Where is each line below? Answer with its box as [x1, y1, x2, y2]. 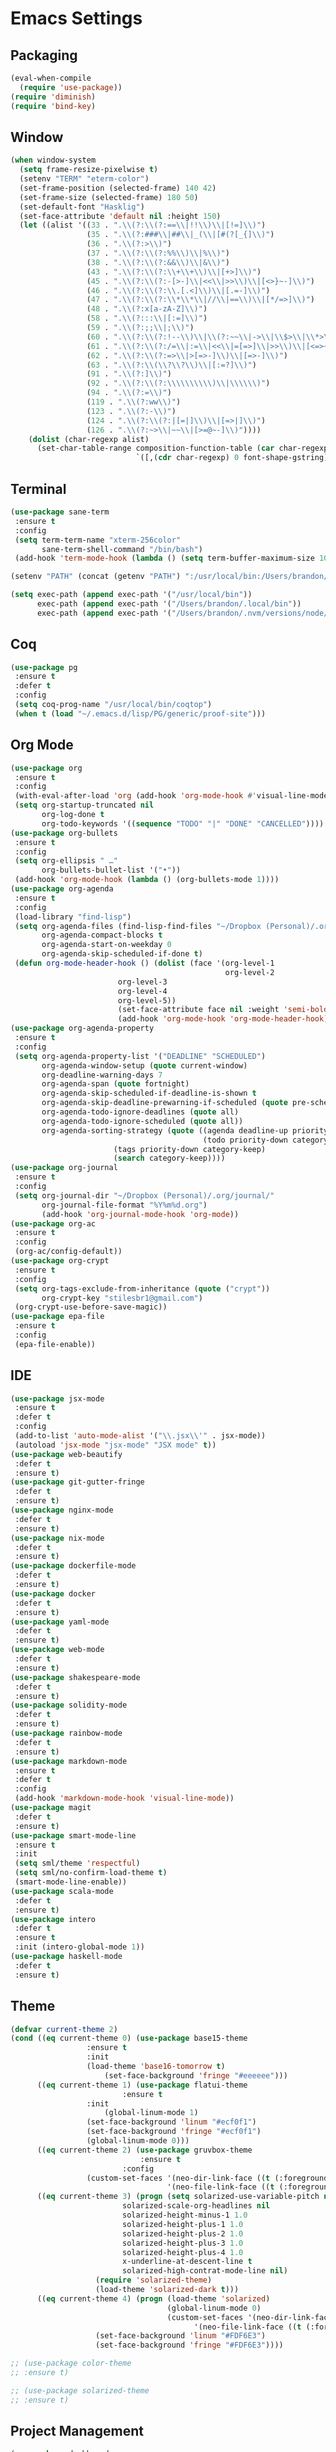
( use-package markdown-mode [10, 1756, 128, 1766]
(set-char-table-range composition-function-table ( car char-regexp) [36, 443, 333, 454]
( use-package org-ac [10, 1218, 97, 1229]
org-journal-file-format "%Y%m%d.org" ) [41, 1200, 208, 1210]
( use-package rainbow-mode [10, 1728, 123, 1739]
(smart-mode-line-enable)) [14, 1877, 128, 1887]
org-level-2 [224, 967, 275, 977]
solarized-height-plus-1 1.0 [121, 2219, 244, 2229]
